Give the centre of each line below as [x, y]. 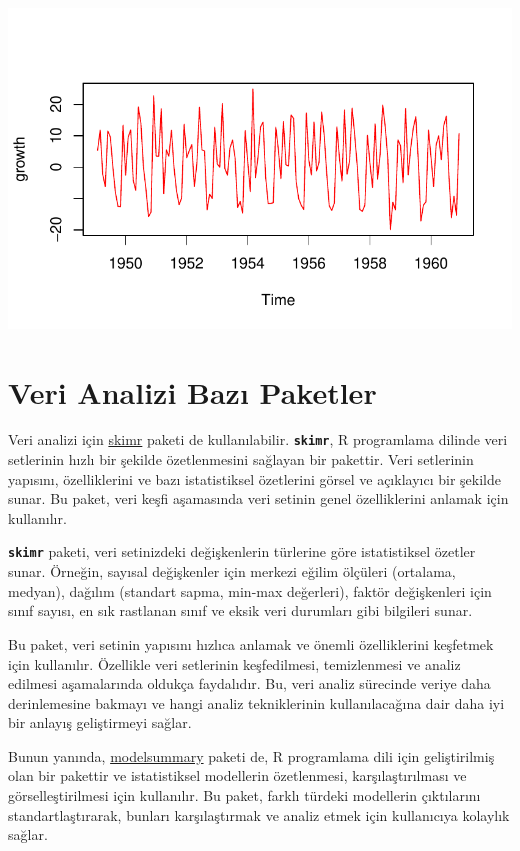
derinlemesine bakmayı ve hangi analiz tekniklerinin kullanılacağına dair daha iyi [256, 702]
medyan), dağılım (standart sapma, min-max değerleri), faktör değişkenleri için [250, 590]
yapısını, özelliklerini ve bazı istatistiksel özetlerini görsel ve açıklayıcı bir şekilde [254, 478]
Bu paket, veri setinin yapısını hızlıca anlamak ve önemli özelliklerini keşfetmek [251, 643]
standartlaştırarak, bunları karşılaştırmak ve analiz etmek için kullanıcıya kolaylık [259, 814]
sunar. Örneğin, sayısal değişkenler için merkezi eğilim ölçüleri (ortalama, [232, 571]
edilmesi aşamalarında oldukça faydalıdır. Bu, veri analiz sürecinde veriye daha [249, 683]
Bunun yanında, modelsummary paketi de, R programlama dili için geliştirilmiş [251, 755]
